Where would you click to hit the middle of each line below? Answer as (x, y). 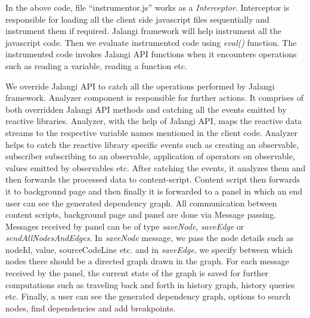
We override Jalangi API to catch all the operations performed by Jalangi (140, 86)
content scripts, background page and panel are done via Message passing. (141, 214)
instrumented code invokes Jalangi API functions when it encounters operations (151, 54)
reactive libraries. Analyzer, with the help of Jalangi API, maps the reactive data (154, 121)
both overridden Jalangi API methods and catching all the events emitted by (146, 109)
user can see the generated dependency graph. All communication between (141, 203)
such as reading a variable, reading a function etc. (96, 65)
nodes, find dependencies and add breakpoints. (91, 308)
